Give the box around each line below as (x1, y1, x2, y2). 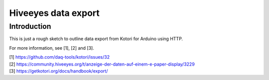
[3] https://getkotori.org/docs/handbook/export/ (9, 68, 108, 74)
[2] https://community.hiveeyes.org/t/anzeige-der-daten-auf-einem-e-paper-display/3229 (9, 61, 195, 67)
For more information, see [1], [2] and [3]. (9, 45, 94, 51)
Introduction (9, 22, 51, 31)
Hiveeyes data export (9, 7, 100, 18)
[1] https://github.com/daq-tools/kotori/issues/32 (9, 54, 110, 60)
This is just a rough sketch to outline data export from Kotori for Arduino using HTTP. (9, 36, 183, 42)
